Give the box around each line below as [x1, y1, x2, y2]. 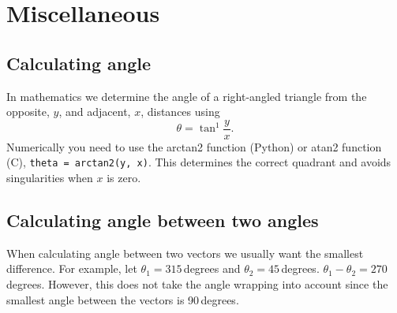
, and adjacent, [58, 103, 131, 120]
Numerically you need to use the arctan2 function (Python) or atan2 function [6, 138, 382, 155]
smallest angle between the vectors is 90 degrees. [6, 291, 239, 307]
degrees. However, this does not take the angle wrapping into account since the [6, 276, 388, 293]
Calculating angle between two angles [6, 208, 319, 233]
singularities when [6, 170, 93, 186]
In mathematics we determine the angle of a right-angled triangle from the [6, 88, 367, 104]
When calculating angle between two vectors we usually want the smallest [6, 244, 364, 261]
